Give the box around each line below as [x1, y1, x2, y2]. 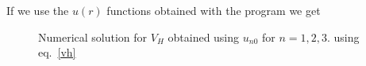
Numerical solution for [38, 28, 148, 45]
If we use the [6, 2, 69, 18]
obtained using [168, 28, 240, 45]
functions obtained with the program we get [106, 2, 321, 18]
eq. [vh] [38, 44, 76, 60]
